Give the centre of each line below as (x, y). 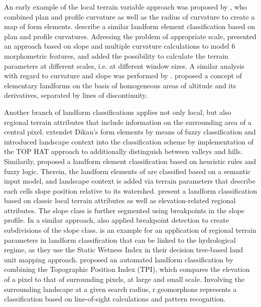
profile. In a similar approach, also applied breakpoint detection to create (116, 220)
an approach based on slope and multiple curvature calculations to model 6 (120, 46)
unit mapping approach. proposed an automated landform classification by (119, 259)
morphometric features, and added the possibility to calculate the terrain (116, 55)
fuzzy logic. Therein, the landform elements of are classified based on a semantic (127, 171)
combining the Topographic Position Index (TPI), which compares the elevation (127, 269)
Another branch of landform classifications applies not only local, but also (118, 112)
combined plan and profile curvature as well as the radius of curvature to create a (129, 16)
